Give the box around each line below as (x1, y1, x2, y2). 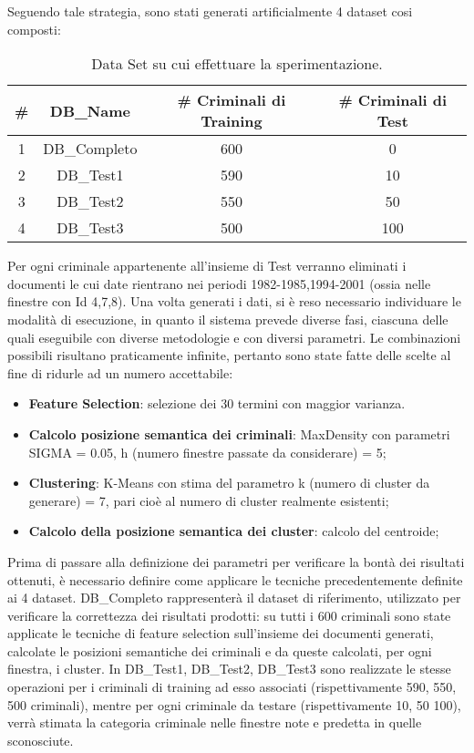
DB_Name (49, 99, 130, 121)
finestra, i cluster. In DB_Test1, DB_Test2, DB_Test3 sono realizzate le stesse (7, 659, 451, 678)
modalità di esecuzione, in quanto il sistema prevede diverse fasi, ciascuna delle (7, 309, 448, 328)
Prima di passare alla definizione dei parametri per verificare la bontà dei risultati (7, 552, 465, 571)
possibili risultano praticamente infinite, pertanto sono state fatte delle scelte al (7, 346, 451, 365)
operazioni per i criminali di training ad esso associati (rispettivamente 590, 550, (7, 677, 457, 696)
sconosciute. (7, 730, 74, 749)
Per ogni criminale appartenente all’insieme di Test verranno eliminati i (7, 256, 407, 275)
